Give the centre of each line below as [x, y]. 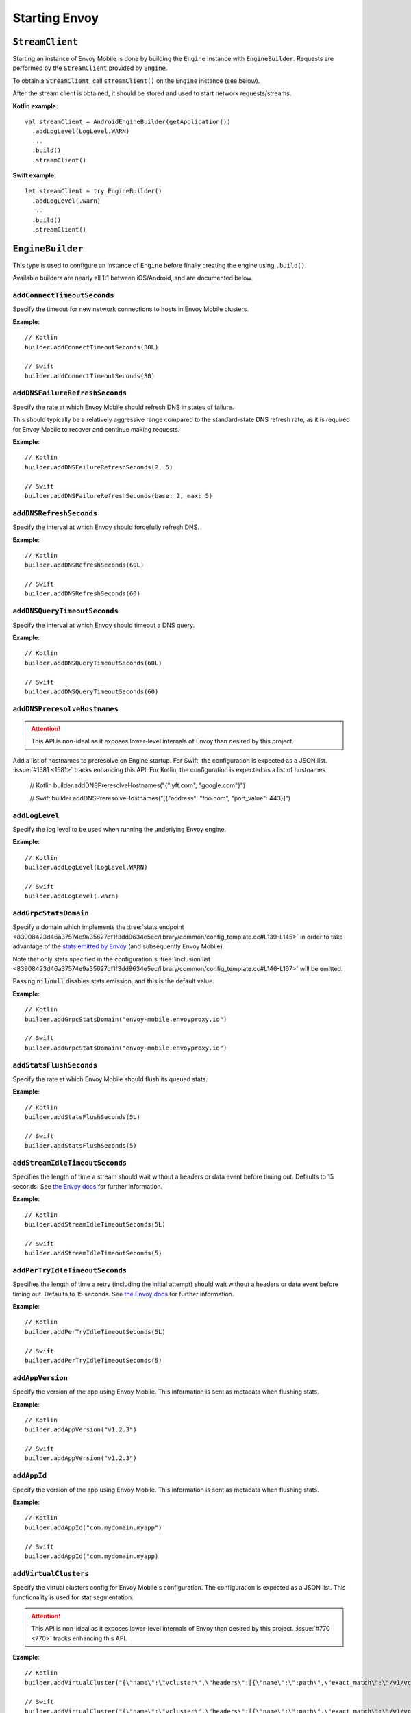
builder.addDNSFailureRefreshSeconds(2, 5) [99, 467]
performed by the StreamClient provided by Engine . [90, 68]
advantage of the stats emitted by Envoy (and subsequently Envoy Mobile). [119, 946]
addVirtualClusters [51, 1574]
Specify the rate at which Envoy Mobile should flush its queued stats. [110, 1079]
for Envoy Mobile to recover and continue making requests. [96, 429]
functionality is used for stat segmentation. [73, 1597]
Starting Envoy [56, 18]
